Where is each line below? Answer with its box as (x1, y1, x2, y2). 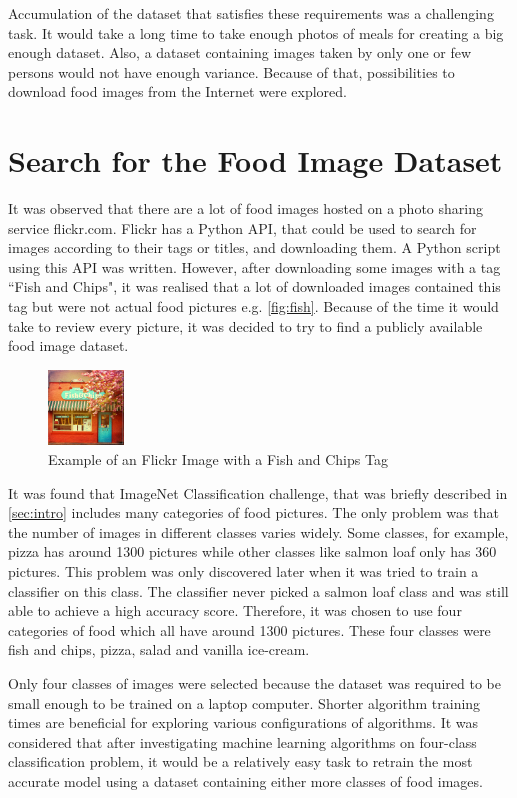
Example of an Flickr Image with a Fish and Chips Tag (48, 449, 388, 470)
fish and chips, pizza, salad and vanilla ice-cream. (8, 639, 310, 660)
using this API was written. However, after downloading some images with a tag (8, 256, 501, 277)
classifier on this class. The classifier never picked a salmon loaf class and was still (8, 580, 509, 601)
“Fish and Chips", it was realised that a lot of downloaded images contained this (8, 276, 501, 297)
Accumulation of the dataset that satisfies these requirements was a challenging (8, 3, 494, 23)
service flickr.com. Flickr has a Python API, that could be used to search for (8, 217, 477, 238)
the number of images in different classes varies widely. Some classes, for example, (8, 521, 509, 542)
